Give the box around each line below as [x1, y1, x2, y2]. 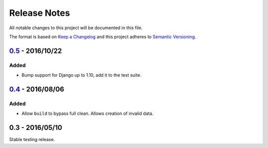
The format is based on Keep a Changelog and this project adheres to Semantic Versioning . [9, 34, 196, 40]
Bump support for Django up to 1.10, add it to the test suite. [21, 72, 141, 78]
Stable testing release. [9, 137, 55, 143]
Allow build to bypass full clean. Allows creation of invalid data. [21, 110, 154, 116]
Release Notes [9, 7, 70, 18]
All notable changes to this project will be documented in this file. [9, 25, 143, 31]
